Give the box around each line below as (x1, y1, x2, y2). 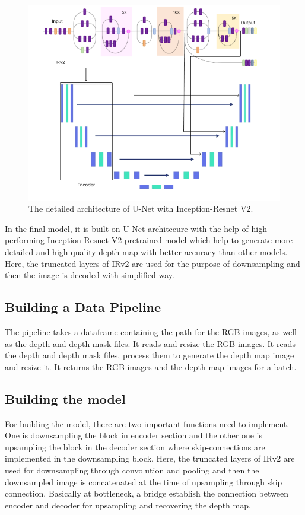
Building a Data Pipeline (5, 298, 161, 316)
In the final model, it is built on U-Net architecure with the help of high (5, 222, 267, 234)
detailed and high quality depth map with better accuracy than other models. (5, 246, 288, 257)
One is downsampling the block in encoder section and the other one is (5, 429, 262, 441)
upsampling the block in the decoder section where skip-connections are (5, 440, 265, 453)
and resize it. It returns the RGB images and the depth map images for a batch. (5, 360, 297, 373)
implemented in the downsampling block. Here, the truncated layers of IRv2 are (5, 452, 295, 465)
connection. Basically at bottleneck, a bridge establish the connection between (5, 487, 289, 500)
